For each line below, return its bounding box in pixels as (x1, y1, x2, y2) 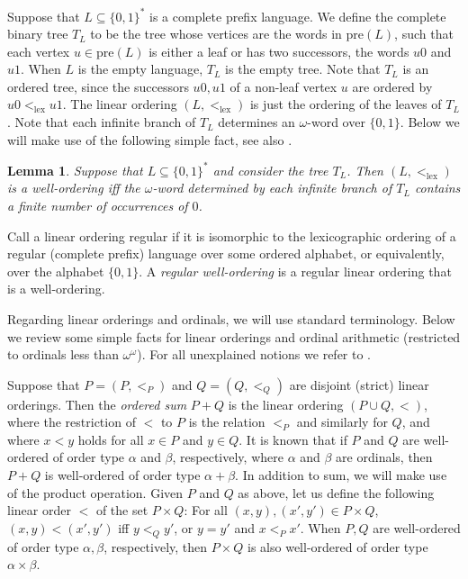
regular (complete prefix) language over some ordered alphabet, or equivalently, (7, 244, 445, 263)
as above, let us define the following (238, 483, 435, 502)
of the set (95, 501, 148, 520)
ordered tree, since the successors (7, 77, 189, 95)
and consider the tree (212, 160, 328, 179)
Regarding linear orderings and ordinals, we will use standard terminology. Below (7, 309, 455, 328)
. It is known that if (238, 430, 347, 448)
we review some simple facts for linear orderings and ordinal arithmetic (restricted (7, 327, 461, 346)
